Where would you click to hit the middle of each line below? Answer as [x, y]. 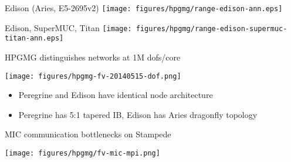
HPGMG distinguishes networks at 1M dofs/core [93, 57]
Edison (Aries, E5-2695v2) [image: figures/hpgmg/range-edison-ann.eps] [144, 8]
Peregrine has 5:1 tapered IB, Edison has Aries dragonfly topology [138, 114]
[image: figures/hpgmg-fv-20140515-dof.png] [93, 76]
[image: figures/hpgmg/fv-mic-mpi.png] [82, 153]
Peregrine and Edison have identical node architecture [116, 95]
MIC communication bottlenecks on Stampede [88, 134]
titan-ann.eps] [34, 38]
